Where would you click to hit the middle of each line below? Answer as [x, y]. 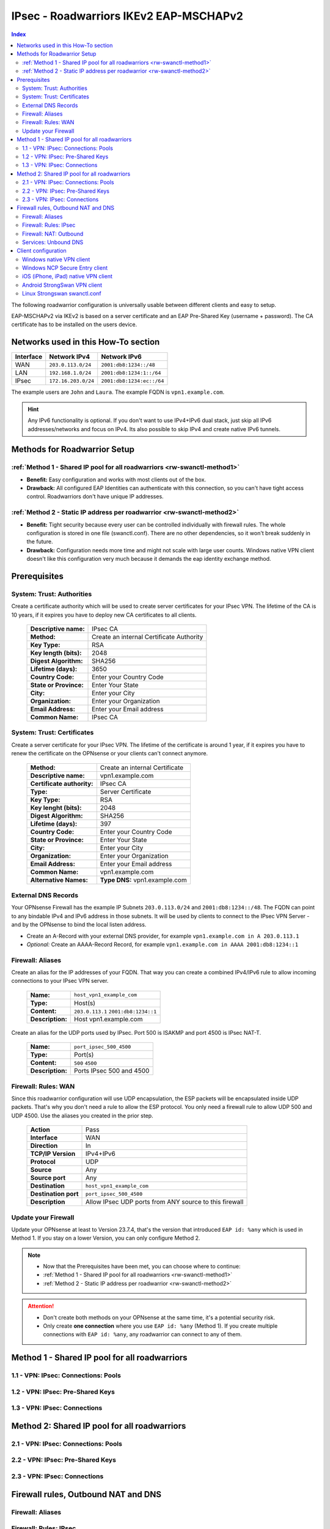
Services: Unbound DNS [53, 242]
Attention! [41, 1306]
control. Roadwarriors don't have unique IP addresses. [95, 497]
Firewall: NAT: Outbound [53, 234]
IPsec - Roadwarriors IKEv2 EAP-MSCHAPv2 [127, 16]
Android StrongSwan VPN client [62, 285]
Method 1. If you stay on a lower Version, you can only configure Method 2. [106, 1238]
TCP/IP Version [53, 1154]
